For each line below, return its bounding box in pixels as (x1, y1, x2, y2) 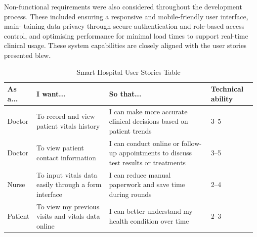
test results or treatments (109, 157, 186, 167)
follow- (181, 138, 202, 148)
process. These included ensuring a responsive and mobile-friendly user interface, (4, 11, 248, 21)
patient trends (109, 125, 152, 136)
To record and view (36, 111, 95, 121)
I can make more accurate (109, 106, 188, 116)
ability (211, 93, 233, 103)
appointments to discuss (119, 147, 192, 158)
